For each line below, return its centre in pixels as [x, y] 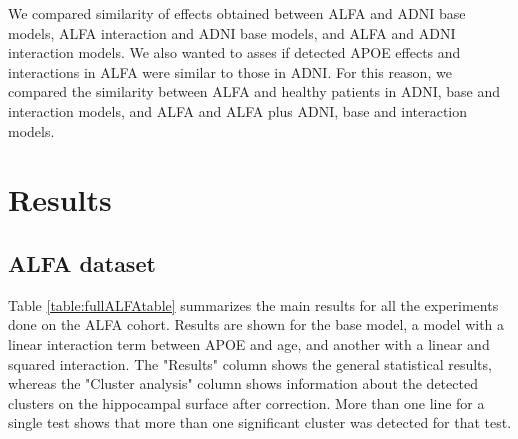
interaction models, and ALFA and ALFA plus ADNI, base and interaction [238, 110]
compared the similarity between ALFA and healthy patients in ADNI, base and [254, 91]
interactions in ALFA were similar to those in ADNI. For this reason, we [230, 71]
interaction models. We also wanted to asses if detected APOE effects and [234, 52]
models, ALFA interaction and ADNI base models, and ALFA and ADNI [232, 32]
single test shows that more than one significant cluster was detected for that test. [260, 422]
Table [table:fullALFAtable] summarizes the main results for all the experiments [253, 304]
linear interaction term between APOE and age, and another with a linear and [249, 343]
